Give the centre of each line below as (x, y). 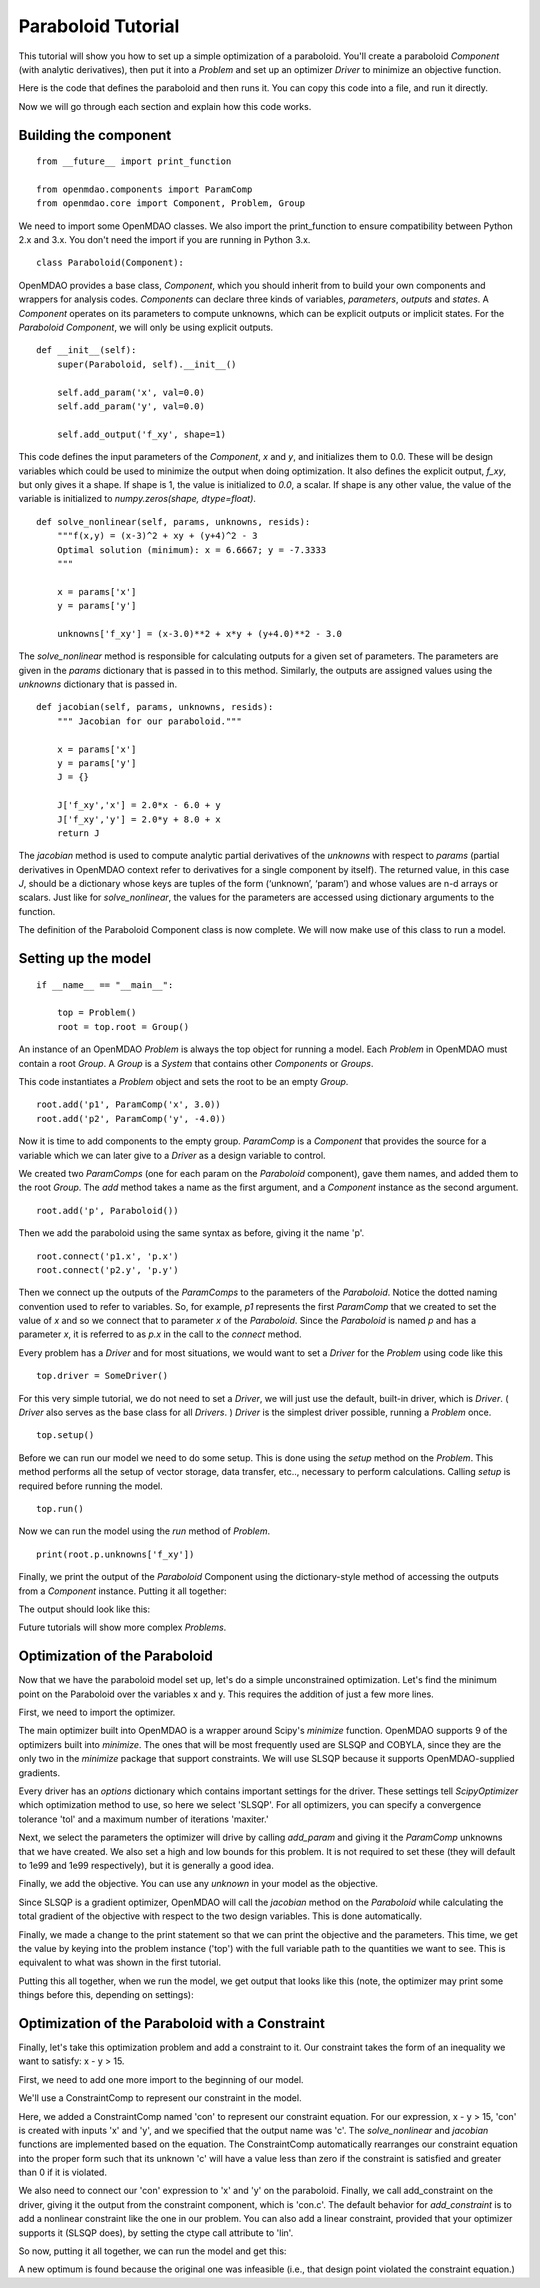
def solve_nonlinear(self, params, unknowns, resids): (173, 521)
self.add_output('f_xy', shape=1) (141, 434)
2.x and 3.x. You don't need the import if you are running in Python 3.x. (164, 240)
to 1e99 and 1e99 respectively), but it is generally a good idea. (146, 1865)
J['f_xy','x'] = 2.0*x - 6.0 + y (139, 805)
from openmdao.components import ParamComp (144, 189)
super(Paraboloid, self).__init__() (146, 364)
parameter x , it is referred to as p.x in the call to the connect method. (160, 1334)
